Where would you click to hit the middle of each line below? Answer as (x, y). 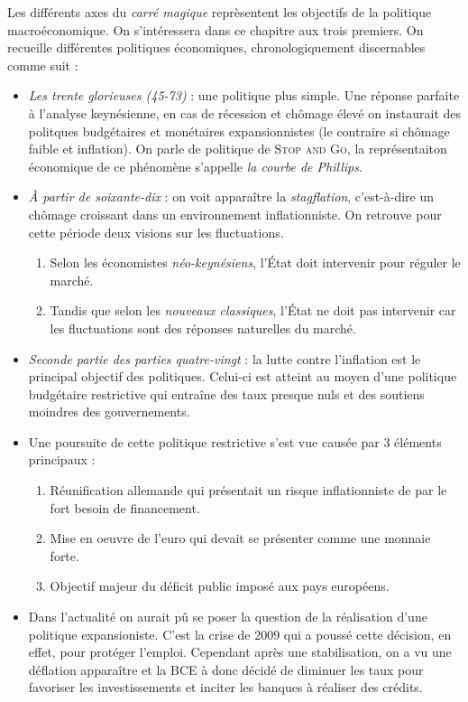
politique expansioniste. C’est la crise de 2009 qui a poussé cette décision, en (240, 634)
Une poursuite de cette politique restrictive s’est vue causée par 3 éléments (235, 441)
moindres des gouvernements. (109, 412)
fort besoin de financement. (125, 507)
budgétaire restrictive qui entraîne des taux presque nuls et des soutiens (226, 393)
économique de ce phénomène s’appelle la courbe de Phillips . (195, 166)
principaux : (62, 459)
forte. (64, 555)
